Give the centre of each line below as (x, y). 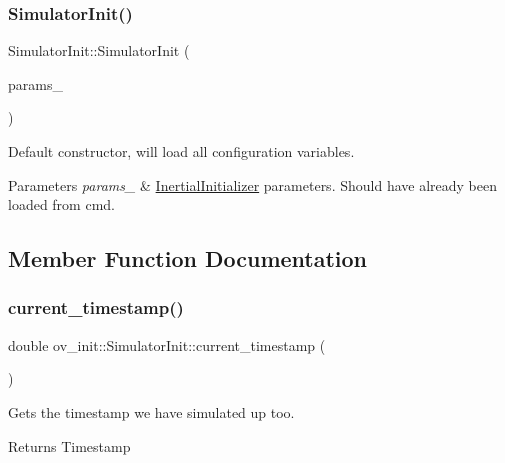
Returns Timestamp (69, 445)
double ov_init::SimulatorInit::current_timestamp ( (167, 344)
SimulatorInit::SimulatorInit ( (99, 50)
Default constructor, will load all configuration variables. (181, 151)
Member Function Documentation (188, 258)
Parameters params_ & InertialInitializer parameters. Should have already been (252, 184)
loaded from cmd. (61, 204)
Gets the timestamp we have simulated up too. (151, 411)
